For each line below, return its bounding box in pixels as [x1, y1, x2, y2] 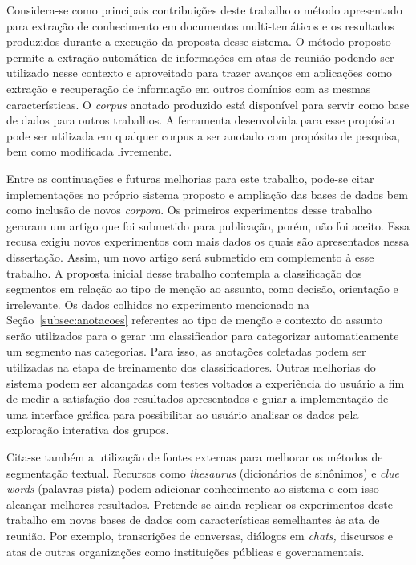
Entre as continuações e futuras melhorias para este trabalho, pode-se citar [6, 169, 374, 186]
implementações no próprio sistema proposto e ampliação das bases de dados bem [6, 185, 408, 202]
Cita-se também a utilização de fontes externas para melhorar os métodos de [6, 449, 383, 465]
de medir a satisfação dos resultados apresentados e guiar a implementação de [6, 390, 389, 407]
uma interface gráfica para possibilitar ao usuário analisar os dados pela [6, 405, 359, 422]
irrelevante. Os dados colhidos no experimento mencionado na [6, 295, 309, 312]
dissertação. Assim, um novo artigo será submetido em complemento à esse [6, 248, 374, 265]
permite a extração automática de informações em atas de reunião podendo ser [6, 48, 394, 65]
